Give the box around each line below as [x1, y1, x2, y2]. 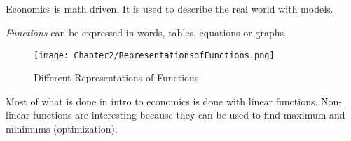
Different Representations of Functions [34, 70, 199, 85]
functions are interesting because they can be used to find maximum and [32, 107, 345, 122]
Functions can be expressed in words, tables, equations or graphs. [6, 25, 287, 39]
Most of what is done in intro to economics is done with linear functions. [6, 93, 318, 108]
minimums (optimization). [6, 121, 118, 136]
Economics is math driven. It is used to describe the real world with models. [6, 1, 333, 16]
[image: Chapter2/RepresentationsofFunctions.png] [34, 50, 275, 60]
